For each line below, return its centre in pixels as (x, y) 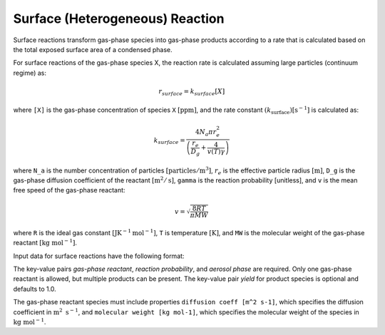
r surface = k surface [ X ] (191, 92)
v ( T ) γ (216, 151)
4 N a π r (206, 133)
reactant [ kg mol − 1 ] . (45, 242)
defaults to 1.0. (35, 289)
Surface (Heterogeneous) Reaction (119, 19)
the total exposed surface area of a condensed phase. (93, 49)
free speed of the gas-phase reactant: (69, 190)
